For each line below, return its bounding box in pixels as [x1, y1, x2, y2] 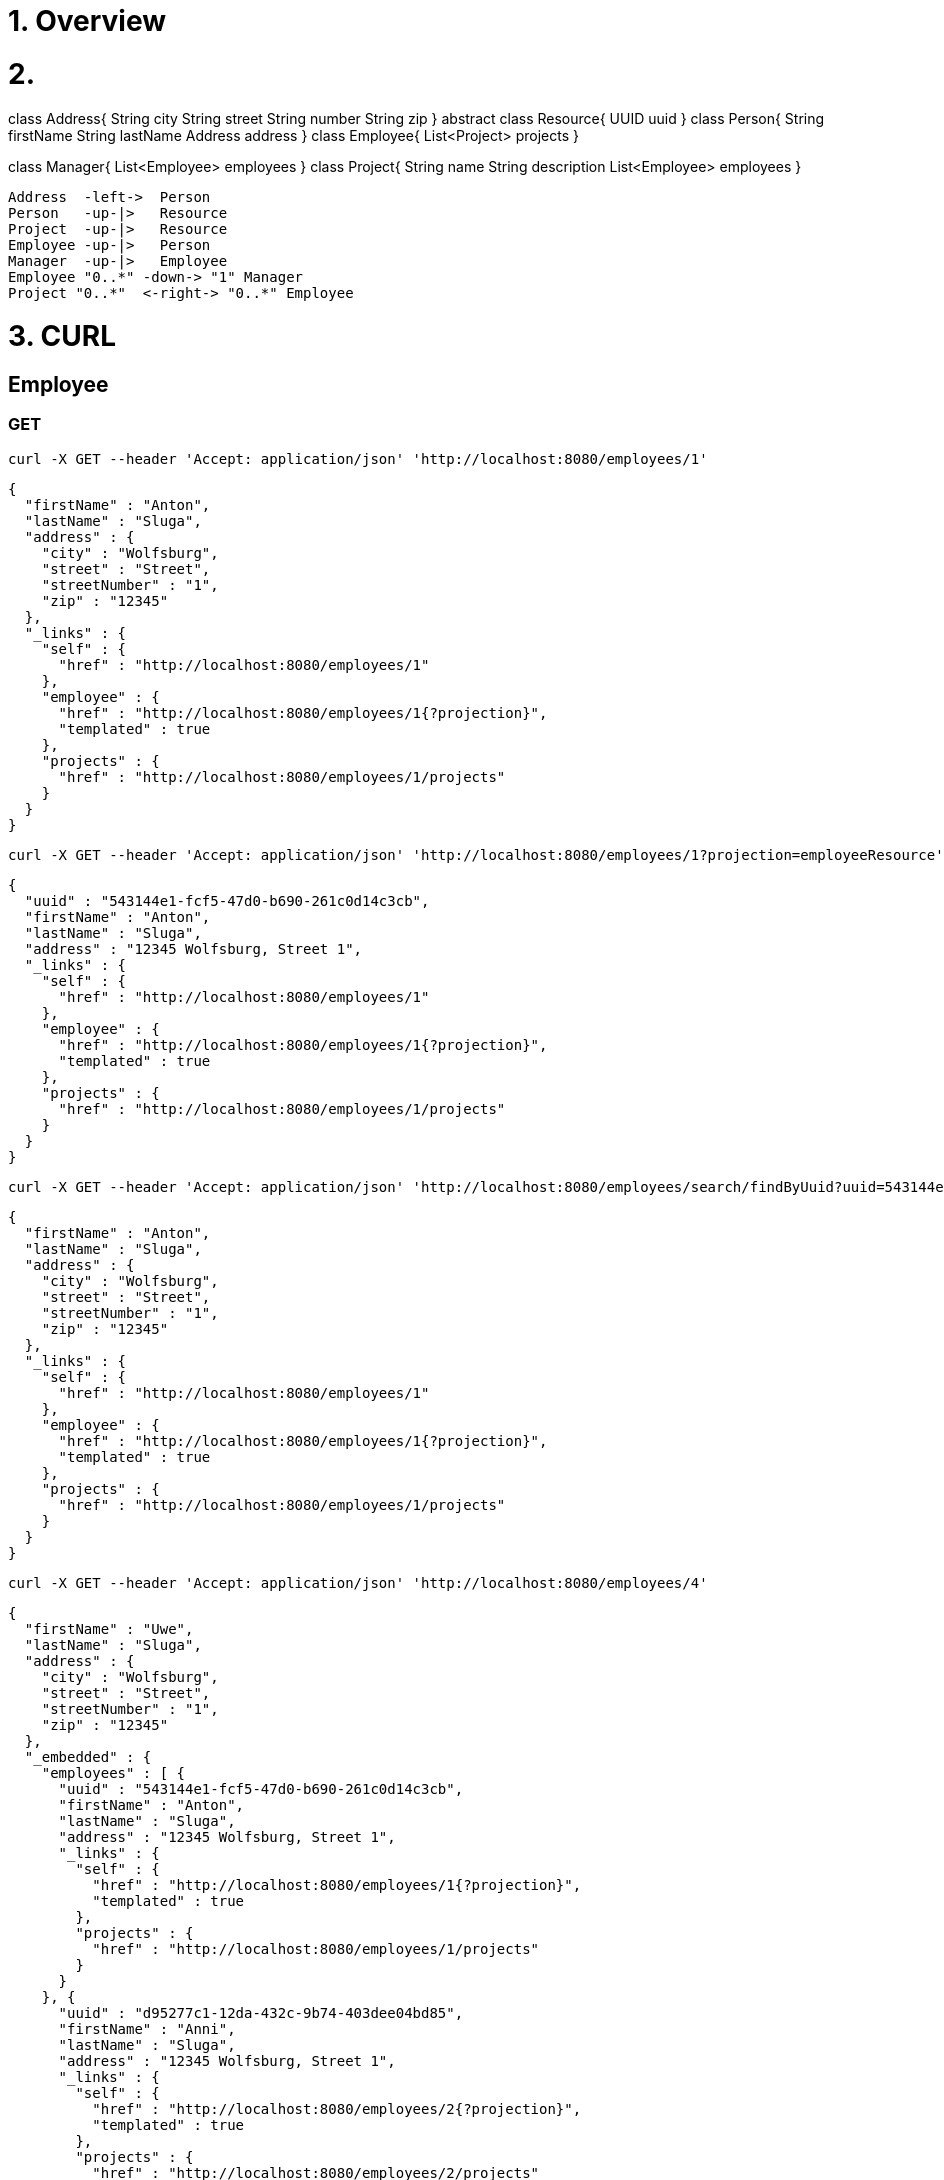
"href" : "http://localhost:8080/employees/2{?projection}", [92, 2100, 582, 2117]
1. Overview [8, 4, 167, 38]
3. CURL [8, 319, 117, 354]
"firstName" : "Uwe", [24, 1620, 194, 1637]
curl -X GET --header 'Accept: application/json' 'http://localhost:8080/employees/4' [8, 1574, 708, 1591]
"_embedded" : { [24, 1748, 152, 1765]
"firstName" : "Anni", [58, 2020, 236, 2037]
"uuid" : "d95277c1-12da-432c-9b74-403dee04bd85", [58, 2004, 464, 2021]
